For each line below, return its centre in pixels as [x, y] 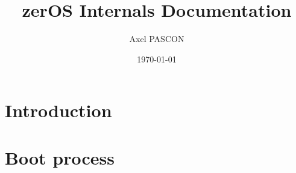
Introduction [58, 110]
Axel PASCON [157, 39]
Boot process [60, 157]
